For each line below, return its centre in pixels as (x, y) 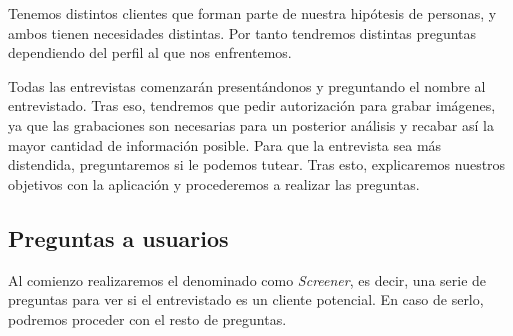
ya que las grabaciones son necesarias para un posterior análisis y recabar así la (251, 124)
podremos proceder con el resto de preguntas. (147, 318)
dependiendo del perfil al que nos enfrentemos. (150, 52)
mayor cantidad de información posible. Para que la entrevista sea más (225, 144)
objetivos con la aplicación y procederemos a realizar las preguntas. (214, 183)
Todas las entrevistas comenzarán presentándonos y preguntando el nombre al (247, 85)
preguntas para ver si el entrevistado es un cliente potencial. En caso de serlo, (246, 299)
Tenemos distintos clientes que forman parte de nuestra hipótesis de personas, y (252, 13)
